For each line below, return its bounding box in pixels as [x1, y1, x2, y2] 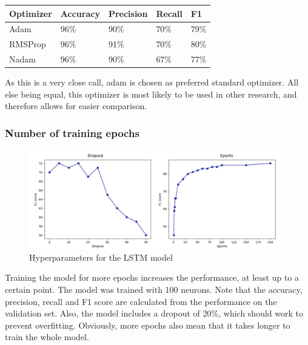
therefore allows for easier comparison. [5, 99, 147, 112]
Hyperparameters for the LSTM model [29, 250, 173, 263]
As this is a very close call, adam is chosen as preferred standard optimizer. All [5, 76, 299, 89]
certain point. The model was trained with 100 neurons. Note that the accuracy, [5, 283, 303, 296]
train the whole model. [5, 330, 89, 343]
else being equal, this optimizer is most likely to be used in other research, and [5, 87, 297, 100]
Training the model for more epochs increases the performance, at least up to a [5, 271, 300, 284]
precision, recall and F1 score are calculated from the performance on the [5, 295, 277, 307]
